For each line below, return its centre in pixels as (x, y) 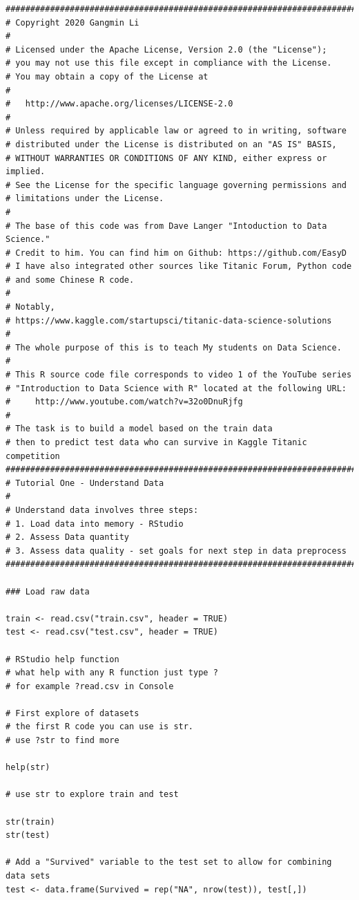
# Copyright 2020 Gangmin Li (72, 22)
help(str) (28, 768)
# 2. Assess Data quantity (67, 537)
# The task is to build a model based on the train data (139, 429)
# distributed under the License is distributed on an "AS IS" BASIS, (171, 144)
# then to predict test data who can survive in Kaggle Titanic (156, 442)
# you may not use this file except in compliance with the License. (169, 63)
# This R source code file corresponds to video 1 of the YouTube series (179, 375)
